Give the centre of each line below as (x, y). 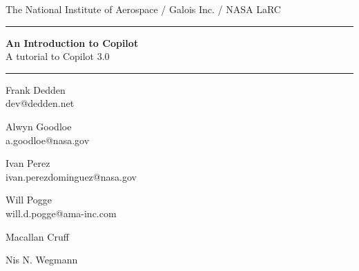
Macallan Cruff (37, 236)
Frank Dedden (36, 89)
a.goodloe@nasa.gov (48, 140)
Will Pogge (29, 200)
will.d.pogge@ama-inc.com (61, 213)
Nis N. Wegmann (42, 260)
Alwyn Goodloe (39, 126)
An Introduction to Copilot (72, 42)
